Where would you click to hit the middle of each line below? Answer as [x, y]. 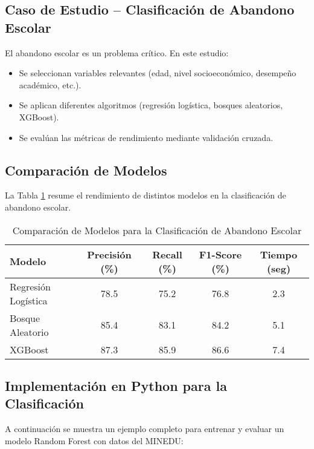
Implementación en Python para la [116, 385]
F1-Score [220, 254]
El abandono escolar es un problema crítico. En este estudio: [117, 52]
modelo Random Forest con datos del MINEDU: [94, 440]
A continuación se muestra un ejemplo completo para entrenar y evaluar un [145, 429]
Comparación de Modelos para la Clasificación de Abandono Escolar [157, 230]
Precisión [109, 254]
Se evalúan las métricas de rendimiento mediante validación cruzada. [146, 137]
